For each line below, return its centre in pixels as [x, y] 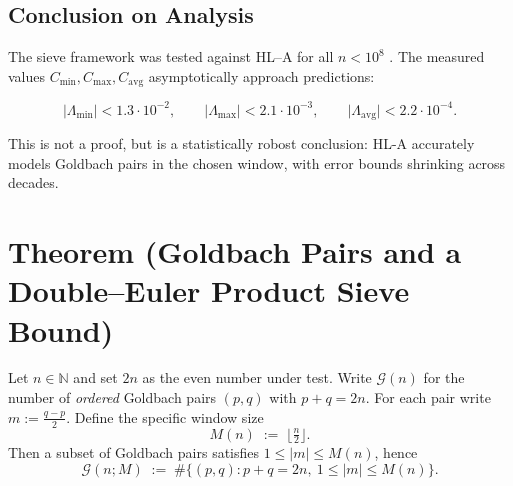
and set [95, 377]
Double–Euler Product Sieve [209, 290]
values [27, 75]
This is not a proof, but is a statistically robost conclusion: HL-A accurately [241, 143]
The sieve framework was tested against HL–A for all [171, 56]
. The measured [437, 56]
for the [444, 377]
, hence [396, 452]
